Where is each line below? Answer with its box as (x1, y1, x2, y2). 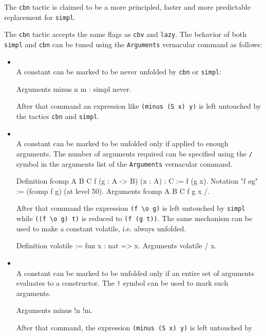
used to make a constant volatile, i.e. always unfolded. (16, 223, 186, 233)
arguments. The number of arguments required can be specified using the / (16, 148, 253, 159)
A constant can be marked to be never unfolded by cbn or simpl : (16, 66, 222, 77)
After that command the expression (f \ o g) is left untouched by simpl (16, 203, 245, 213)
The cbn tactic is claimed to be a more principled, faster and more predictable (4, 2, 251, 12)
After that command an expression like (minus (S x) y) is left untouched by (16, 101, 261, 111)
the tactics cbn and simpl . (16, 111, 100, 122)
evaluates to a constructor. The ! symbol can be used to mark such (16, 278, 229, 288)
